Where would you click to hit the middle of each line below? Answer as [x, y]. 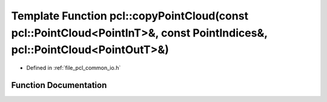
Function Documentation [59, 85]
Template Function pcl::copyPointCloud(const [130, 16]
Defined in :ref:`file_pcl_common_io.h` [74, 68]
